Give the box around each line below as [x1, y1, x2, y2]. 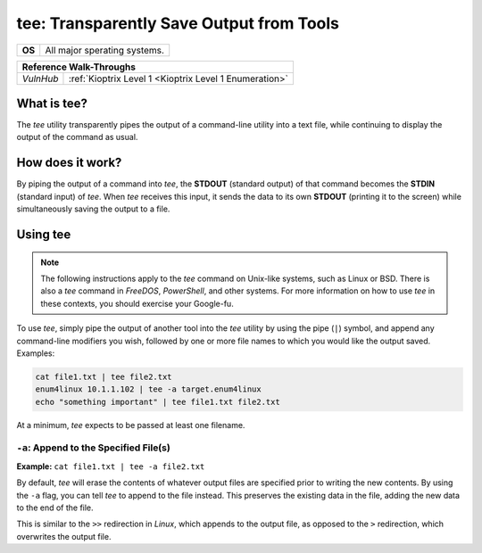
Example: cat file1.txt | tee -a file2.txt [16, 460, 205, 472]
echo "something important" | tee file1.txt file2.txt [35, 397, 280, 407]
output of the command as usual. [16, 132, 138, 143]
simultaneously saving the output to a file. [16, 203, 170, 214]
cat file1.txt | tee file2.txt [35, 371, 173, 382]
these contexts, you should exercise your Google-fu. [40, 298, 234, 309]
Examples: [16, 348, 55, 359]
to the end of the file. [16, 502, 94, 513]
